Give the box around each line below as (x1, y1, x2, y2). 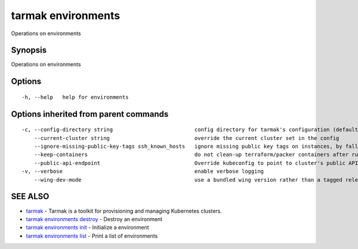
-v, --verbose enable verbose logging (21, 168, 264, 175)
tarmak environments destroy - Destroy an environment (26, 215, 163, 223)
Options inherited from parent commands (11, 109, 169, 119)
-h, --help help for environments (21, 94, 129, 101)
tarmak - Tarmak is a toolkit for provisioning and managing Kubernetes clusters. (26, 207, 222, 214)
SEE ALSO (11, 191, 50, 202)
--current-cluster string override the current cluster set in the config (33, 135, 340, 141)
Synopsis (11, 45, 47, 55)
